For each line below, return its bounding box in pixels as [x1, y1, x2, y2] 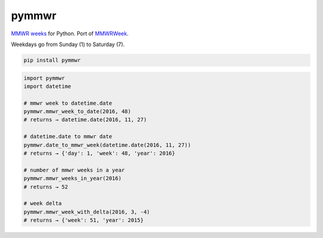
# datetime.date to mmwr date [23, 133, 112, 140]
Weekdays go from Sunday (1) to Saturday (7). [11, 41, 125, 48]
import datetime [23, 83, 72, 90]
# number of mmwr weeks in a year [23, 166, 125, 173]
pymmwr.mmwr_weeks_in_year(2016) [23, 175, 122, 182]
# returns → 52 [23, 183, 68, 190]
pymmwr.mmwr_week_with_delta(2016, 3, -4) [23, 208, 150, 215]
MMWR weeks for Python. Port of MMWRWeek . [11, 30, 129, 37]
